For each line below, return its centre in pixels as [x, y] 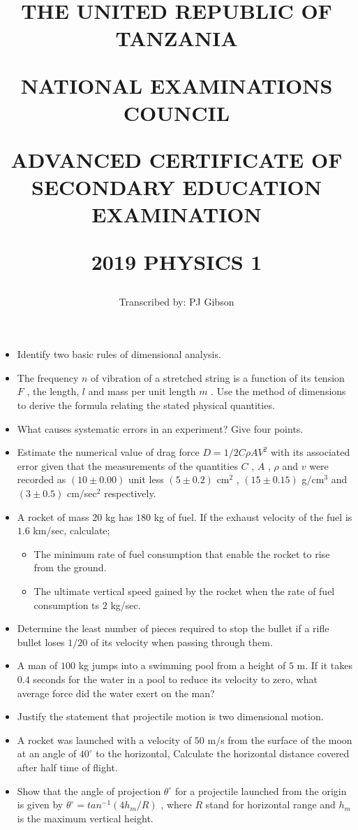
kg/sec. [126, 604]
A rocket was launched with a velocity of [104, 739]
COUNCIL [177, 112]
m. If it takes [325, 665]
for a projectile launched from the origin [261, 790]
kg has [119, 516]
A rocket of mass [53, 516]
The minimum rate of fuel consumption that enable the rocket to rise [182, 553]
